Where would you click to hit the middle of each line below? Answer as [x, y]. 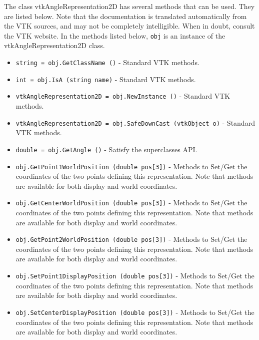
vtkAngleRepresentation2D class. [54, 45]
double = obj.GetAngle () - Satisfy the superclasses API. [106, 149]
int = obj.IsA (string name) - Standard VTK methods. [106, 79]
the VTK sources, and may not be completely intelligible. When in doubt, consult [129, 26]
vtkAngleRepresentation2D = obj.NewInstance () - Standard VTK [123, 96]
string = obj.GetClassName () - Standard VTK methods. [107, 62]
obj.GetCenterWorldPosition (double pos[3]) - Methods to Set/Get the [131, 203]
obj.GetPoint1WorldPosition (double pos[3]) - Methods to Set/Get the [131, 166]
